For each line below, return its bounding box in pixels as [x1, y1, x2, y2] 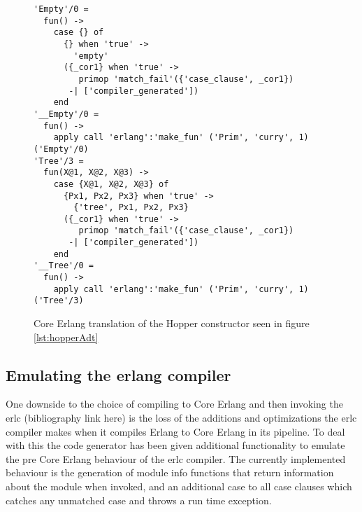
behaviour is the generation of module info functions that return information [6, 465, 334, 480]
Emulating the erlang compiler [6, 364, 231, 385]
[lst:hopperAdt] [34, 329, 99, 344]
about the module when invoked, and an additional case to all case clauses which [6, 479, 352, 494]
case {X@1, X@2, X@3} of [53, 179, 169, 189]
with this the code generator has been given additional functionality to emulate [6, 438, 345, 452]
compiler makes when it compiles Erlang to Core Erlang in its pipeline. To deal [6, 424, 345, 438]
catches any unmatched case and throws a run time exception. [6, 492, 272, 507]
